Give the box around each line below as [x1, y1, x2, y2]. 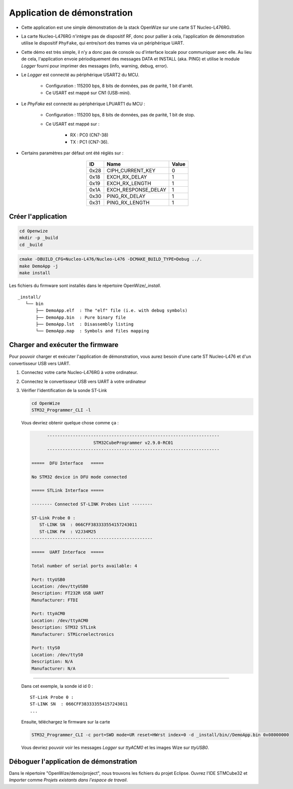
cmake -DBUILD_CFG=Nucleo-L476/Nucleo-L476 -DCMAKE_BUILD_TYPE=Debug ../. [19, 257, 203, 262]
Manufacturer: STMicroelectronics [31, 631, 114, 637]
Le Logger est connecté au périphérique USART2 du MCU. [21, 71, 140, 78]
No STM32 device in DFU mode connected [31, 474, 127, 480]
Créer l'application [9, 212, 67, 220]
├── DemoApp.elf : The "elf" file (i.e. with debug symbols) [36, 308, 188, 313]
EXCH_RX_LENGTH [106, 180, 151, 187]
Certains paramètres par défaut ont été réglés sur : [21, 150, 124, 156]
